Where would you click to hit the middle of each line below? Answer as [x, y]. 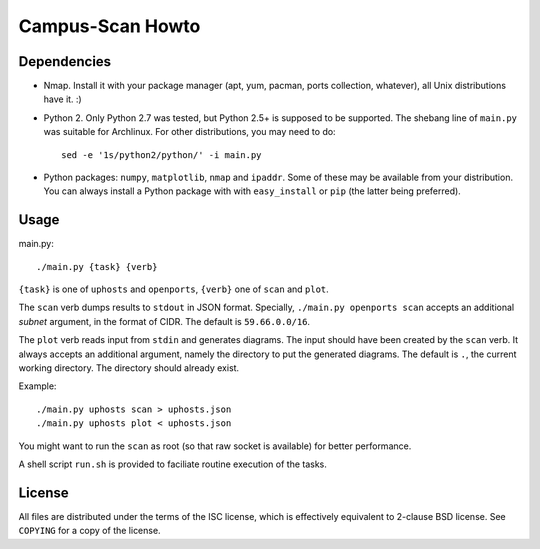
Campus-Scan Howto [109, 26]
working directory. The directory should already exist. [129, 368]
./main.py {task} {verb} [97, 266]
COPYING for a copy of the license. [89, 531]
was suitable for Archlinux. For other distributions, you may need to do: [189, 132]
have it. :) [62, 99]
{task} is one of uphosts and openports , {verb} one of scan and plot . [173, 289]
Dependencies [65, 61]
